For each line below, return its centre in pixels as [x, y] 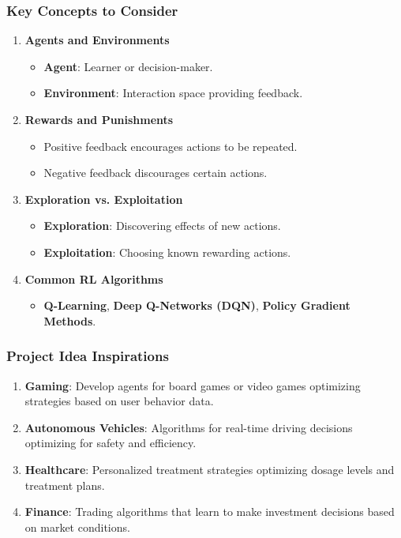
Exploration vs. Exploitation [104, 199]
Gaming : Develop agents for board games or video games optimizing [193, 385]
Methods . [70, 320]
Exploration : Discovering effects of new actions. [162, 226]
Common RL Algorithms [94, 278]
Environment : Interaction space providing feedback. [173, 93]
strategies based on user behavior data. [119, 401]
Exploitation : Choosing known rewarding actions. [167, 252]
